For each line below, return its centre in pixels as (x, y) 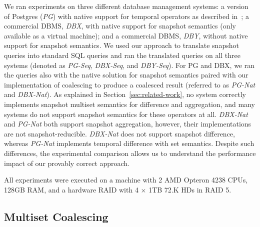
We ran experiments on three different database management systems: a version (126, 6)
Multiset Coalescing (56, 216)
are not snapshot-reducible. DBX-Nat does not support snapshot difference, (119, 133)
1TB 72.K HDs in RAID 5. (190, 189)
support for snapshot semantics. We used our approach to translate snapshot (121, 45)
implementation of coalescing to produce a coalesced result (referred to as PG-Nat (130, 84)
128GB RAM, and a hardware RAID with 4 (71, 189)
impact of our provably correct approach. (67, 163)
